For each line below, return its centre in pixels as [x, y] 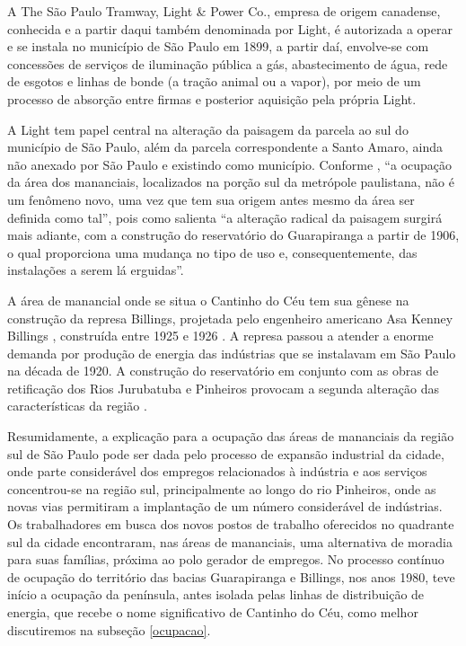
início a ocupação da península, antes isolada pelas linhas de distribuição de [216, 594]
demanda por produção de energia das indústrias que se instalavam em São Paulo [232, 353]
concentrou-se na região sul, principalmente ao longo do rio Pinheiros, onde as [222, 488]
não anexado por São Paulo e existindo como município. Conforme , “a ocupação [230, 164]
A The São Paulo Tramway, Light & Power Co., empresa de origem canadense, [224, 11]
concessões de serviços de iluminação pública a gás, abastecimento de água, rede [228, 63]
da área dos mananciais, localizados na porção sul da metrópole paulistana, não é [231, 182]
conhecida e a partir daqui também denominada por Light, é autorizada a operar [230, 28]
